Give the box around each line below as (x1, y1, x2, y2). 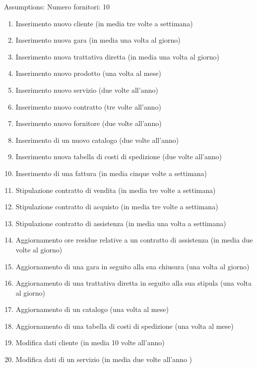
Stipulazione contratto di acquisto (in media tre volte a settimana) (15, 201, 218, 212)
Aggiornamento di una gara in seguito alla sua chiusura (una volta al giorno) (15, 261, 250, 271)
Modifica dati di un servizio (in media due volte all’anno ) (15, 354, 193, 365)
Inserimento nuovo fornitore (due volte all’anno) (15, 118, 162, 128)
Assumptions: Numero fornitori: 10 (4, 1, 110, 11)
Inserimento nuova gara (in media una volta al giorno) (15, 35, 181, 45)
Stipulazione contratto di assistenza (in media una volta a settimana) (15, 218, 226, 228)
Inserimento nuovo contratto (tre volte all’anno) (15, 101, 161, 112)
